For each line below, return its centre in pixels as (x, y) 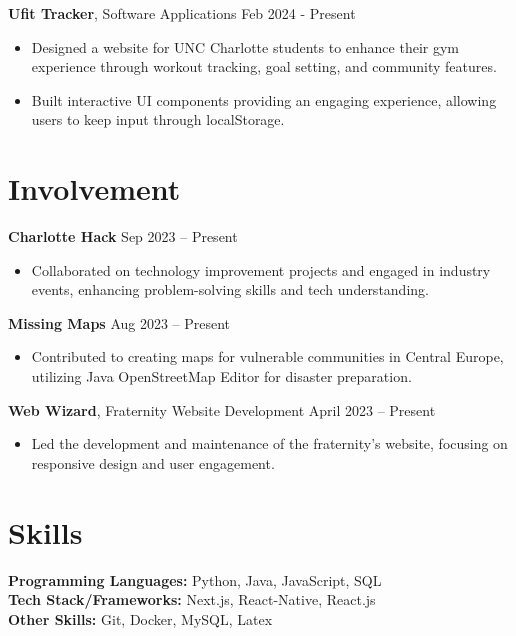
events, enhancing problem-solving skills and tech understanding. (230, 289)
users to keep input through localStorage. (158, 119)
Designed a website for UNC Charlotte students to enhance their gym (245, 46)
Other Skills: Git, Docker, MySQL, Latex (140, 618)
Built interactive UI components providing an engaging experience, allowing (264, 99)
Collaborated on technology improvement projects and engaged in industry (261, 269)
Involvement (94, 188)
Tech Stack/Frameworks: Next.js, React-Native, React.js (192, 599)
